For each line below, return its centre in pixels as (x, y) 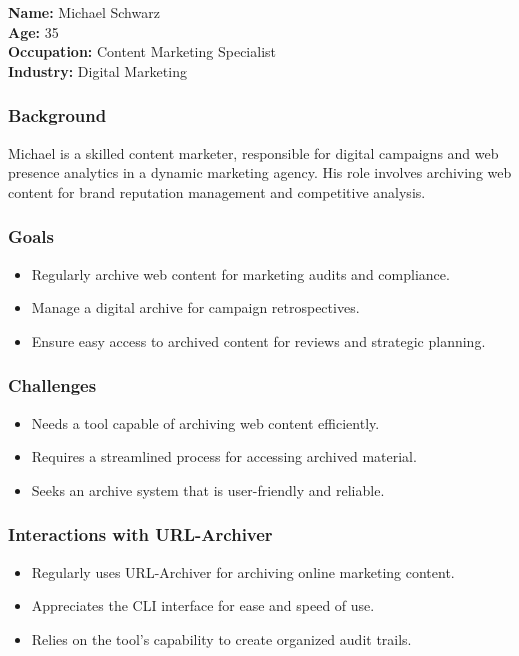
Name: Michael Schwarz (84, 12)
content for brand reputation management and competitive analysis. (217, 191)
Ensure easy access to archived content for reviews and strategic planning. (258, 340)
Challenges (52, 385)
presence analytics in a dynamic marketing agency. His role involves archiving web (260, 172)
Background (57, 115)
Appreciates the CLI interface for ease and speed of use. (203, 605)
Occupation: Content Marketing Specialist (142, 51)
